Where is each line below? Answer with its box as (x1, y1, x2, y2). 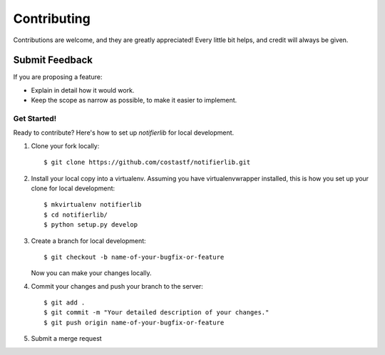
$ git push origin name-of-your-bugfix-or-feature (43, 318, 225, 326)
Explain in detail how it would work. (31, 86, 135, 94)
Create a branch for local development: (31, 236, 146, 245)
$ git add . (43, 299, 86, 307)
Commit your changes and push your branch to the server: (31, 282, 203, 290)
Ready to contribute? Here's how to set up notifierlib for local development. (13, 128, 235, 137)
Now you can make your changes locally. (31, 269, 152, 277)
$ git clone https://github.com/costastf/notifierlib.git (43, 158, 251, 167)
